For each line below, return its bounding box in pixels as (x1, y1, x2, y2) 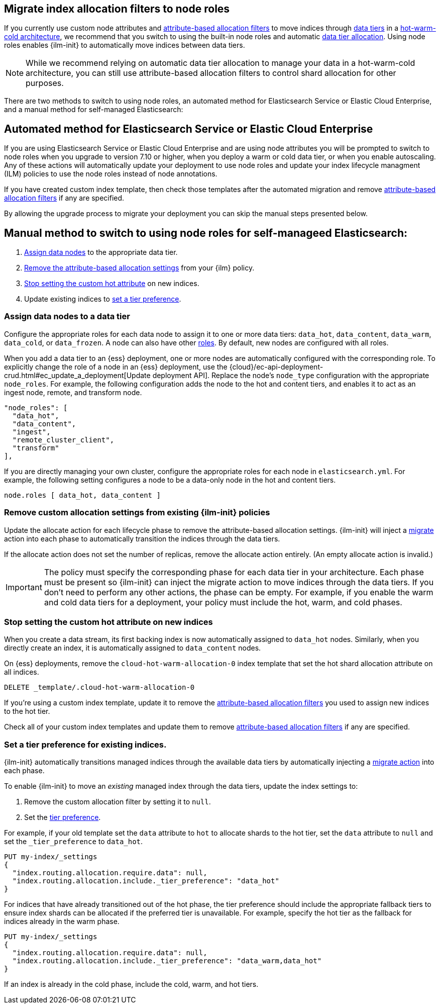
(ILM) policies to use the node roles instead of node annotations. (4, 169, 217, 178)
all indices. (4, 668, 39, 677)
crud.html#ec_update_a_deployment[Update (4, 371, 151, 380)
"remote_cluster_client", (12, 435, 115, 444)
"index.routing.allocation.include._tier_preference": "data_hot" (12, 877, 279, 885)
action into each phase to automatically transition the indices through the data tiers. (4, 534, 280, 543)
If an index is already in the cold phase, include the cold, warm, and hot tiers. (4, 980, 259, 989)
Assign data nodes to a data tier (4, 311, 130, 322)
